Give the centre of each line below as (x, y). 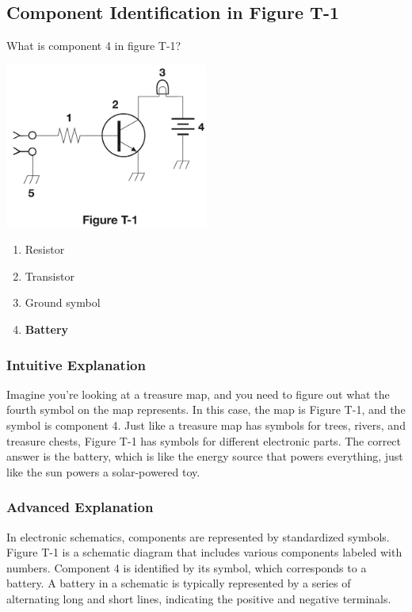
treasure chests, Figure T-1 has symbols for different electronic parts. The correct (204, 440)
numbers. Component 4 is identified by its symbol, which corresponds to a (187, 567)
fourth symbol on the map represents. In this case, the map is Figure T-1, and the (206, 409)
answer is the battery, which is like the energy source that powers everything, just (205, 456)
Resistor (45, 249)
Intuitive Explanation (76, 364)
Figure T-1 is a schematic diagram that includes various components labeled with (204, 552)
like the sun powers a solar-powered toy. (103, 471)
